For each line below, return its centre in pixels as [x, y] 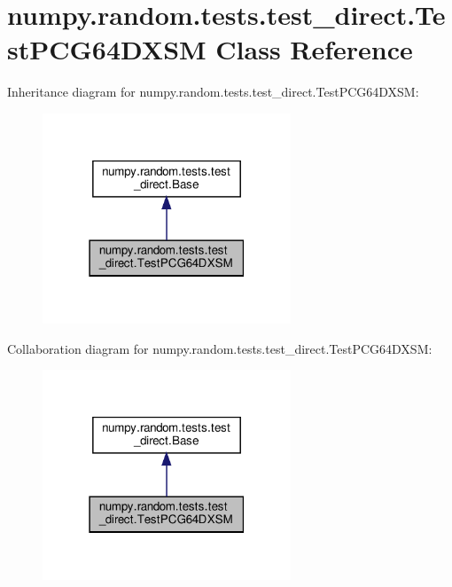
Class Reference [314, 49]
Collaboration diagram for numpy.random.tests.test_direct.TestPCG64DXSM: [220, 348]
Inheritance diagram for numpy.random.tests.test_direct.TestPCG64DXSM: [213, 92]
